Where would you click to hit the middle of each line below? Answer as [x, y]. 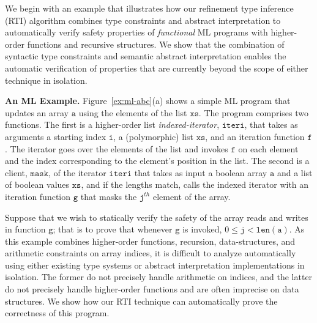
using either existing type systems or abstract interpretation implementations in [155, 265]
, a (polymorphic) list [153, 136]
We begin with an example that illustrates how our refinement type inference [149, 8]
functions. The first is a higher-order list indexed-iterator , [112, 124]
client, [16, 172]
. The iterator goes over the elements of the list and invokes [117, 148]
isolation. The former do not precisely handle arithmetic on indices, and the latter [159, 277]
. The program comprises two [253, 112]
